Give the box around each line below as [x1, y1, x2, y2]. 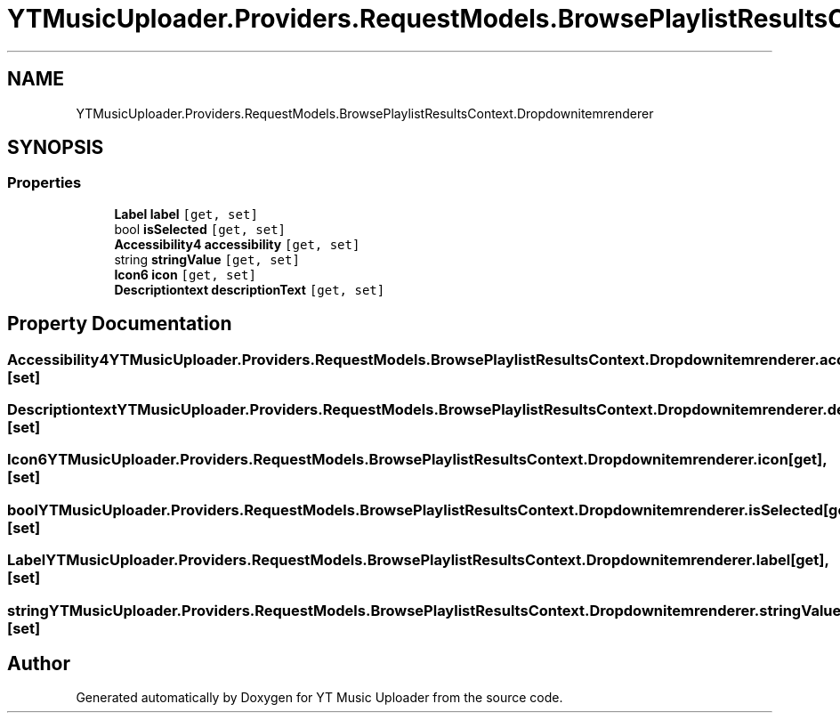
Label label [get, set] [114, 206, 258, 222]
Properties [7, 174, 82, 192]
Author [7, 651, 70, 675]
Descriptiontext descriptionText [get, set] [114, 281, 385, 297]
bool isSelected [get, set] [114, 221, 286, 237]
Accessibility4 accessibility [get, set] [114, 236, 360, 252]
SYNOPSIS [7, 136, 104, 159]
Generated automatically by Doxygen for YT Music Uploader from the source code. [76, 690, 563, 706]
